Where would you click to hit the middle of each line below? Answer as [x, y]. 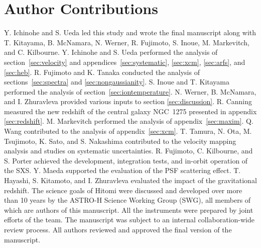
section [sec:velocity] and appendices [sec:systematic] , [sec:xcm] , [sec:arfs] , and [125, 62]
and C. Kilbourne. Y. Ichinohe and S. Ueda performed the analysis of [111, 52]
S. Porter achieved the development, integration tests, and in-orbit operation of [126, 160]
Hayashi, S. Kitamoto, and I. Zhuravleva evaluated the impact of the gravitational [130, 180]
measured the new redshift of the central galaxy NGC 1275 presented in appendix [130, 111]
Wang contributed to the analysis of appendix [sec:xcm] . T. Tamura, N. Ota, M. [128, 131]
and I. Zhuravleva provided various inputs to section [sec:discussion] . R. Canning [128, 101]
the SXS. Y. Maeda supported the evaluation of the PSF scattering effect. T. [122, 170]
